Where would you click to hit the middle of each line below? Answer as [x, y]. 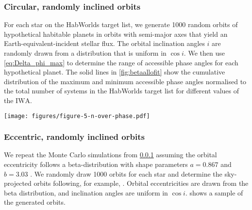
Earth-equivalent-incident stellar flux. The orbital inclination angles [104, 43]
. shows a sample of [214, 192]
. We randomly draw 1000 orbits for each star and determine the [126, 173]
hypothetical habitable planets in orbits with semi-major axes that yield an [116, 34]
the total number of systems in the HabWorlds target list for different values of [122, 91]
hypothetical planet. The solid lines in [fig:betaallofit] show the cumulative [115, 72]
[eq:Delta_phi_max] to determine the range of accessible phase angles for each [121, 62]
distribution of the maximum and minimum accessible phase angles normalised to [125, 81]
